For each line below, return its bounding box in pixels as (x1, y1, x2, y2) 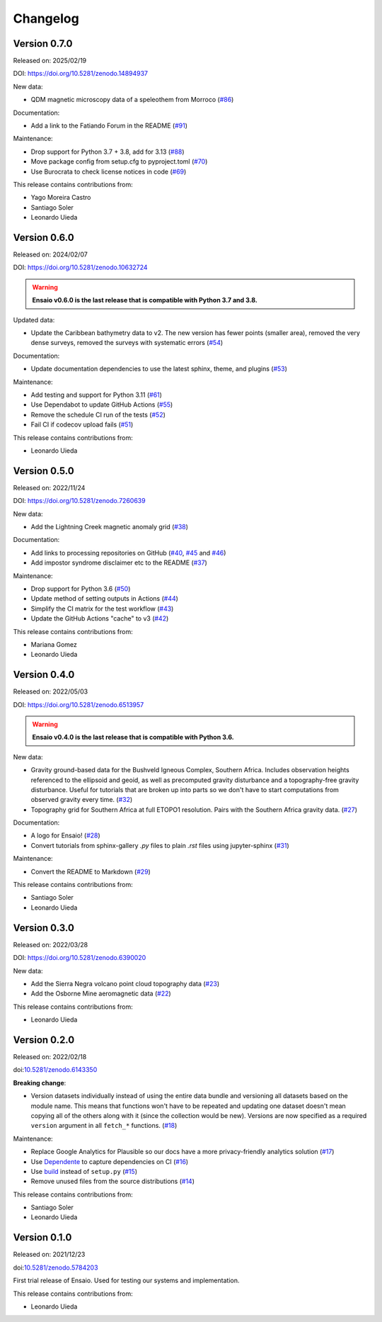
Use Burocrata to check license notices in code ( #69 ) (30, 167, 187, 176)
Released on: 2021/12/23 (13, 1250, 86, 1259)
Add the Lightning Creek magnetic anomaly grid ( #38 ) (30, 522, 189, 531)
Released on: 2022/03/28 (13, 940, 88, 949)
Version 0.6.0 (13, 231, 74, 244)
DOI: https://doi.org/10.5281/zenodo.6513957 (13, 700, 144, 708)
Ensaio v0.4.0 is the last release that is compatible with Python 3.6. (32, 733, 235, 742)
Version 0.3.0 (13, 922, 74, 934)
